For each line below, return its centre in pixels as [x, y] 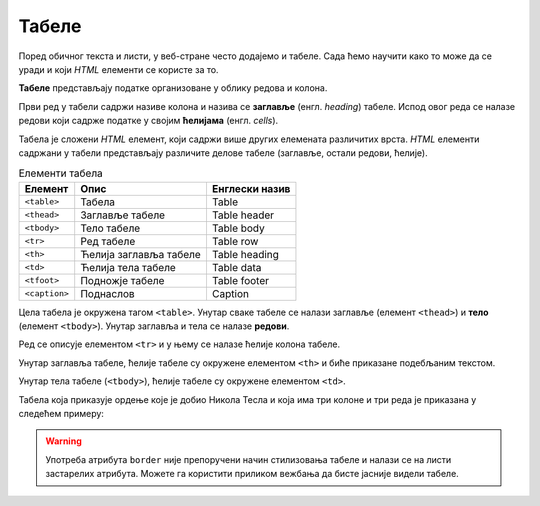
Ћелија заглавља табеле [141, 254]
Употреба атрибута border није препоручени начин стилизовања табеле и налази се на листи [248, 459]
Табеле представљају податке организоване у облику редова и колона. [173, 88]
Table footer [240, 280]
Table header [243, 215]
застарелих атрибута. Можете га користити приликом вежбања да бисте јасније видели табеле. [252, 474]
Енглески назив [251, 188]
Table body [238, 228]
